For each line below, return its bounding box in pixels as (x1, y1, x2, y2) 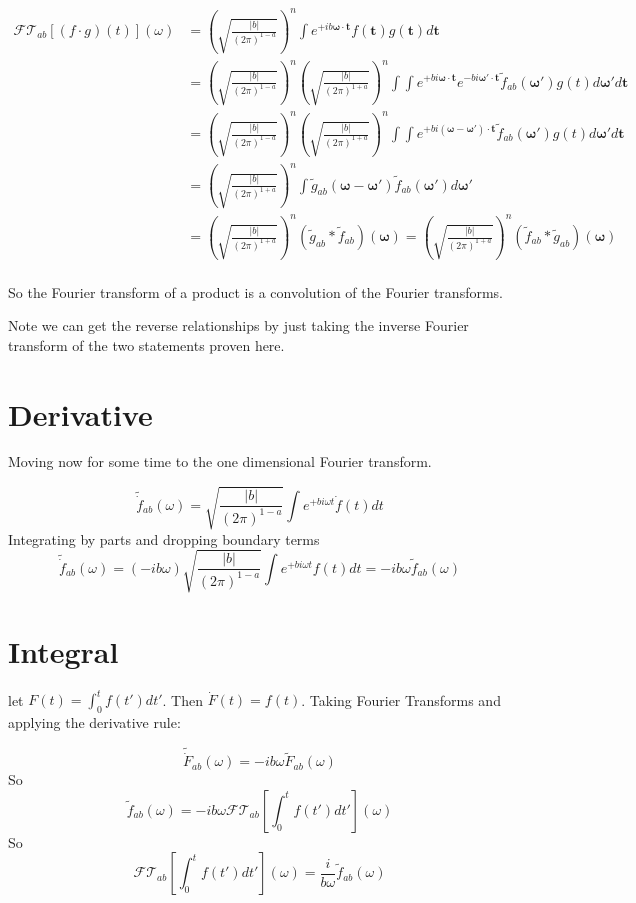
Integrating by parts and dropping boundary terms (8, 528, 320, 549)
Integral (8, 630, 119, 671)
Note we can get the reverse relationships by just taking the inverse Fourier (8, 315, 469, 336)
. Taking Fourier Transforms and (301, 689, 501, 710)
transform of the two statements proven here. (8, 334, 285, 355)
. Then (162, 689, 203, 710)
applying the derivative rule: (8, 712, 181, 733)
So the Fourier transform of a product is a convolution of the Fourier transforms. (8, 281, 503, 302)
